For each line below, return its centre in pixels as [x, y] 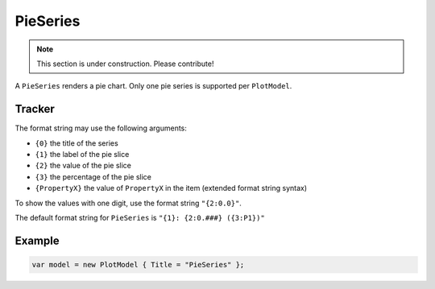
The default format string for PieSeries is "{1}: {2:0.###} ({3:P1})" [140, 217]
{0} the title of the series [77, 143]
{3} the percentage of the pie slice [93, 176]
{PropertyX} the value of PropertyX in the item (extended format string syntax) [171, 188]
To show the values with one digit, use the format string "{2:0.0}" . [128, 203]
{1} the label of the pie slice [82, 155]
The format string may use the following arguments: [101, 128]
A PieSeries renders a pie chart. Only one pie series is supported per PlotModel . [153, 86]
